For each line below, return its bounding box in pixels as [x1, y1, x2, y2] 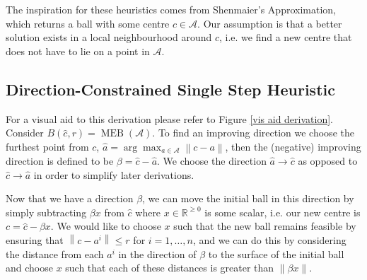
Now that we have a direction [6, 191, 134, 206]
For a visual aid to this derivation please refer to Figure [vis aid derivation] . [6, 111, 333, 126]
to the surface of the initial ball [208, 246, 344, 261]
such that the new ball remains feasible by [173, 218, 356, 233]
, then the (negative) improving [225, 139, 361, 153]
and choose [6, 260, 53, 275]
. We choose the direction [157, 153, 267, 168]
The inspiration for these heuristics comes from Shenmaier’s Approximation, [6, 2, 336, 16]
